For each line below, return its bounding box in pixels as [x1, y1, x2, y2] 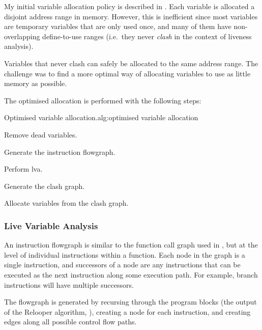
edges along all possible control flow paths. [4, 316, 137, 327]
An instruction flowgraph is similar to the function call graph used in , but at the [4, 239, 258, 250]
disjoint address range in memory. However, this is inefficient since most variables [4, 11, 258, 21]
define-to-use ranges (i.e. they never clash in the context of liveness [42, 31, 252, 41]
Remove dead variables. [4, 129, 77, 140]
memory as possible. [4, 78, 67, 89]
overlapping [4, 31, 40, 41]
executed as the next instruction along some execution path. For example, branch [4, 269, 258, 280]
